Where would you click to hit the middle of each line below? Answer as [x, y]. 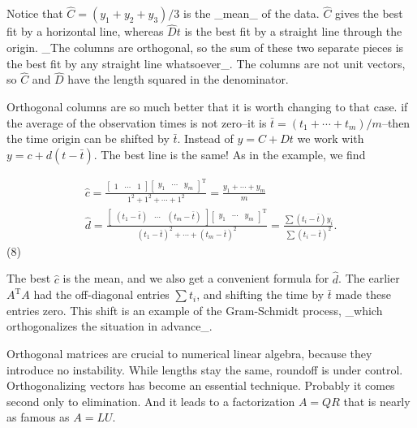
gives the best [369, 13]
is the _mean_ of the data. [251, 13]
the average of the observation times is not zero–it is [137, 122]
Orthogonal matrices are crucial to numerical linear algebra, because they [189, 353]
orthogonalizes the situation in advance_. [110, 326]
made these [363, 294]
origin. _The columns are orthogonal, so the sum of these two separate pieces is [205, 48]
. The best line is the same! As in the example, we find [230, 154]
